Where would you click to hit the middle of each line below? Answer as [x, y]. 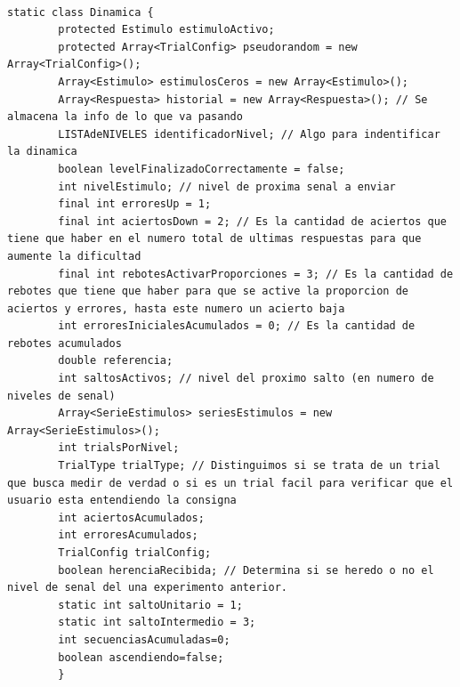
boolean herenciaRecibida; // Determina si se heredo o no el [246, 570]
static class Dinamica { [81, 12]
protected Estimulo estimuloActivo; [166, 30]
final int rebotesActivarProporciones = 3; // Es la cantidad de [256, 274]
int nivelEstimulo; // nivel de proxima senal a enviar [227, 186]
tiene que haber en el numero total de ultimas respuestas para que [214, 239]
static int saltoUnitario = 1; [150, 605]
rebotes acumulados [65, 343]
